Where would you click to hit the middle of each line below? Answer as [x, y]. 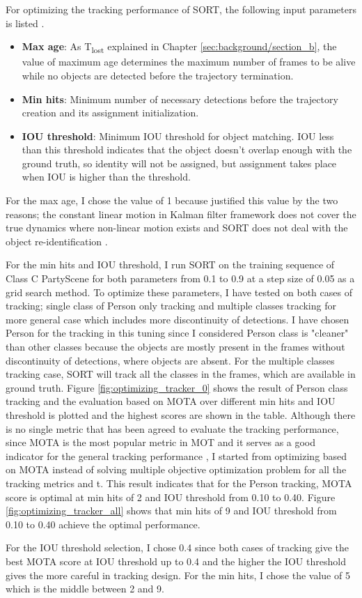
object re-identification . [57, 241]
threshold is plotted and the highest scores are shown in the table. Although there [181, 414]
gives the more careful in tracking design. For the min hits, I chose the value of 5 [178, 575]
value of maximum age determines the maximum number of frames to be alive [189, 62]
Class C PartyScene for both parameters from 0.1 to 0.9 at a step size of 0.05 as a [180, 278]
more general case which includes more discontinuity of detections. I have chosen [178, 319]
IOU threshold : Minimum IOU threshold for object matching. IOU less [178, 136]
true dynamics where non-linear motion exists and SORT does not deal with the [177, 228]
